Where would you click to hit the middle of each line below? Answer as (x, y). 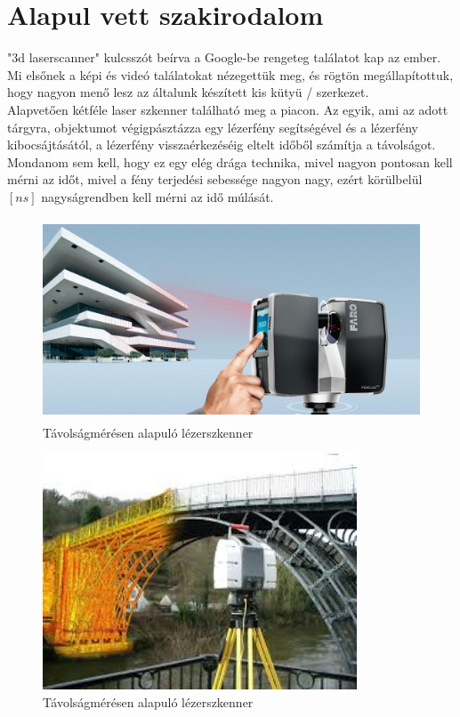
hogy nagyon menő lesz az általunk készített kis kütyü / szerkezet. (188, 92)
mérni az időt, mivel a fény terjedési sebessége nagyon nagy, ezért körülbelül (215, 179)
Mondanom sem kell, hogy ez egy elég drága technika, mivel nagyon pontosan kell (230, 161)
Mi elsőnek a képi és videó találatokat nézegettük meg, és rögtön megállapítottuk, (230, 74)
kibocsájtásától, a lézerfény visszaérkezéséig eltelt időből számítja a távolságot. (222, 145)
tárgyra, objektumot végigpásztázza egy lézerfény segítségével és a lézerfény (213, 127)
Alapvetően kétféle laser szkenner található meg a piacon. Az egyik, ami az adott (228, 109)
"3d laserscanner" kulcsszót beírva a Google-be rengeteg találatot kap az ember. (224, 57)
